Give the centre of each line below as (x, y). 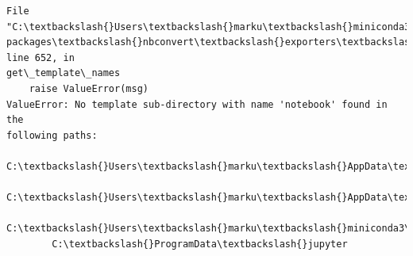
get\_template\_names (64, 73)
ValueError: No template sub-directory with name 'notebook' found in (197, 104)
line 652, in (41, 57)
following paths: (52, 135)
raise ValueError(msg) (89, 88)
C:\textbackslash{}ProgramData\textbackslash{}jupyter (200, 244)
